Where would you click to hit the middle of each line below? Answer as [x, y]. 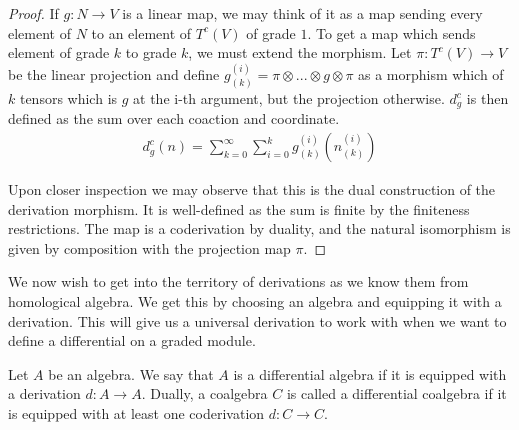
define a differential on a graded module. [132, 340]
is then [487, 98]
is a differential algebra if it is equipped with [370, 373]
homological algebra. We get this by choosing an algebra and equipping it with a [255, 301]
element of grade [59, 52]
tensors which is [68, 98]
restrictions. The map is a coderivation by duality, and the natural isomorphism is [259, 228]
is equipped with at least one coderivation [136, 413]
